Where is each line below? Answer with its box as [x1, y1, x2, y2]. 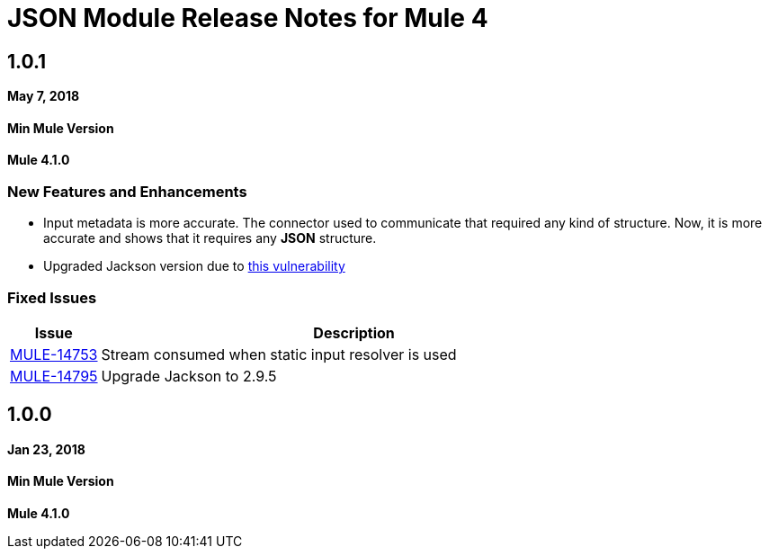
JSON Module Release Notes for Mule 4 [7, 3, 488, 33]
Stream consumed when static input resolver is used [101, 345, 457, 363]
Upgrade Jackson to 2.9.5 [101, 366, 277, 385]
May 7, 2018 [7, 88, 80, 104]
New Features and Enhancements [7, 182, 247, 201]
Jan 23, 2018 [7, 441, 85, 457]
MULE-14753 [10, 345, 98, 363]
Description [313, 323, 395, 342]
